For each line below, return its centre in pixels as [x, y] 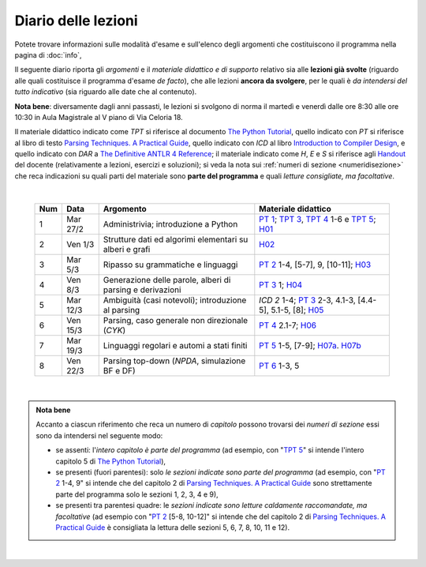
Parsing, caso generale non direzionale [176, 320]
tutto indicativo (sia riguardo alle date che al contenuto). [106, 92]
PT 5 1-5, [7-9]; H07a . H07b [310, 345]
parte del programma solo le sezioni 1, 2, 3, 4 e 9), [137, 494]
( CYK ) [114, 330]
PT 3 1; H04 [281, 284]
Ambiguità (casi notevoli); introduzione [175, 300]
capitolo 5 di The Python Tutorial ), [110, 461]
